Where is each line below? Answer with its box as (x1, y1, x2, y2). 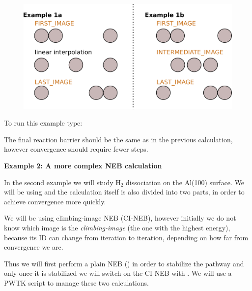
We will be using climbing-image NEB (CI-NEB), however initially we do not (4, 213, 236, 223)
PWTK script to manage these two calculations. (4, 277, 149, 288)
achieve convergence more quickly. (4, 196, 106, 206)
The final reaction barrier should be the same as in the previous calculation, (4, 134, 233, 144)
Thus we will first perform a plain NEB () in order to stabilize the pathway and (4, 258, 244, 268)
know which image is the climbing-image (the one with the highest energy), (4, 223, 230, 232)
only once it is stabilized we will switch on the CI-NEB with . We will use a (4, 268, 232, 278)
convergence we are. (4, 242, 63, 252)
